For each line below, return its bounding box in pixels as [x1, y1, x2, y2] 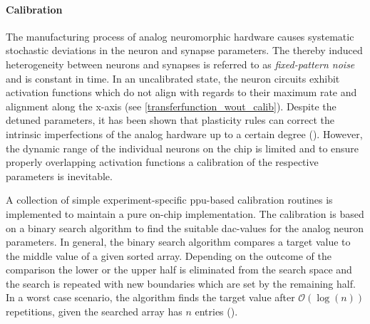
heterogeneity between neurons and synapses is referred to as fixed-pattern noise [6, 56, 355, 71]
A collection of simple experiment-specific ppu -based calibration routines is [6, 192, 333, 207]
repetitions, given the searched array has [6, 304, 183, 319]
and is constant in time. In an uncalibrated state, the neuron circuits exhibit [6, 70, 340, 85]
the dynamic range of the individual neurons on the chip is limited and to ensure [6, 140, 359, 155]
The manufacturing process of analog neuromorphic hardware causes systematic [6, 28, 354, 43]
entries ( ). [195, 304, 238, 319]
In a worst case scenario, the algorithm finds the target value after [6, 290, 295, 305]
